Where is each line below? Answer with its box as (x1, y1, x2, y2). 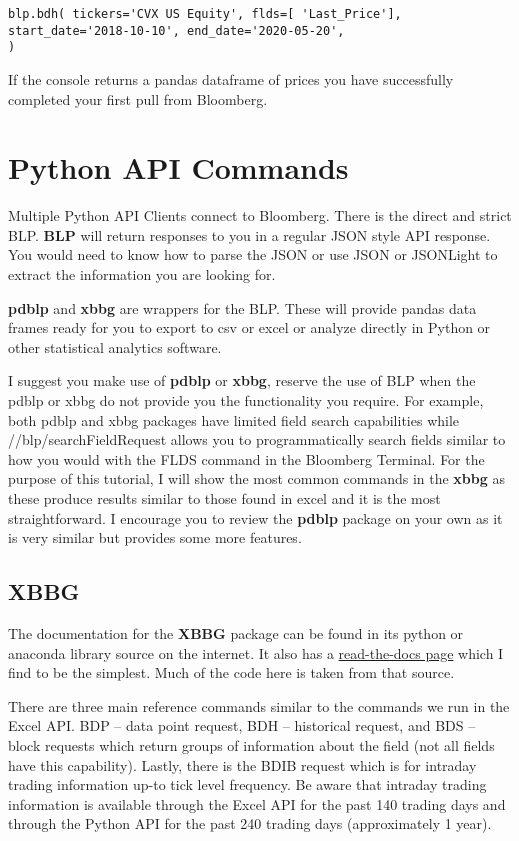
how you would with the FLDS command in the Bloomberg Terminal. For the (8, 448, 485, 469)
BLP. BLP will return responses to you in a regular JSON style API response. (8, 224, 491, 245)
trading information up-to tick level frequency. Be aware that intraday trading (8, 774, 487, 795)
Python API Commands (8, 147, 349, 188)
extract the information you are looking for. (8, 264, 276, 285)
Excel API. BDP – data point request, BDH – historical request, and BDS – (8, 715, 476, 736)
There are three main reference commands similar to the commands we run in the (8, 695, 510, 716)
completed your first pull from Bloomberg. (8, 88, 268, 109)
